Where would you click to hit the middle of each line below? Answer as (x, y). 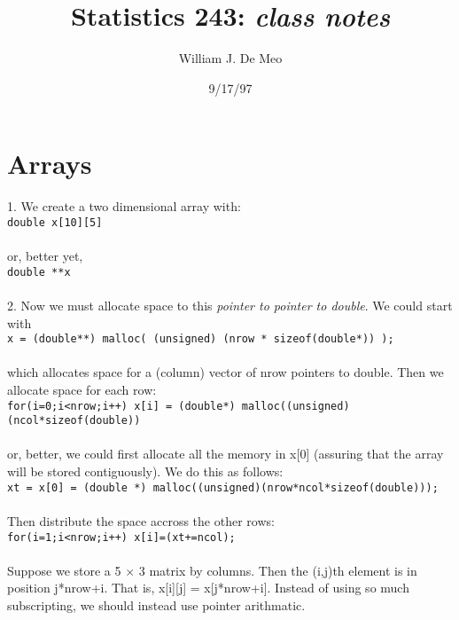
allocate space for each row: (82, 389)
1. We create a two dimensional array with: (124, 206)
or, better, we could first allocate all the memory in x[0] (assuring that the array (226, 454)
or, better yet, (45, 256)
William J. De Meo (230, 58)
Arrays (50, 164)
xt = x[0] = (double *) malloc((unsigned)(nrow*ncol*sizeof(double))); (223, 487)
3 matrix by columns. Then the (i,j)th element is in (278, 570)
